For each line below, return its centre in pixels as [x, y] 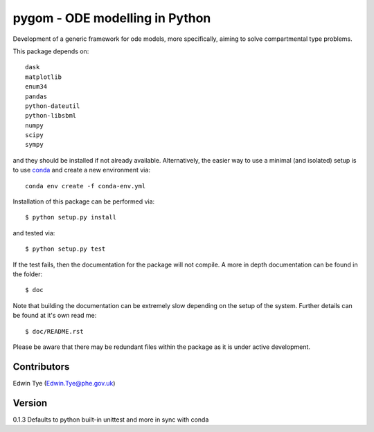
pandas [36, 96]
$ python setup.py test [65, 249]
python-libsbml [51, 116]
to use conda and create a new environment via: [81, 170]
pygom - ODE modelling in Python [112, 18]
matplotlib [44, 77]
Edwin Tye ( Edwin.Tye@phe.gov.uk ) [64, 383]
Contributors [41, 367]
